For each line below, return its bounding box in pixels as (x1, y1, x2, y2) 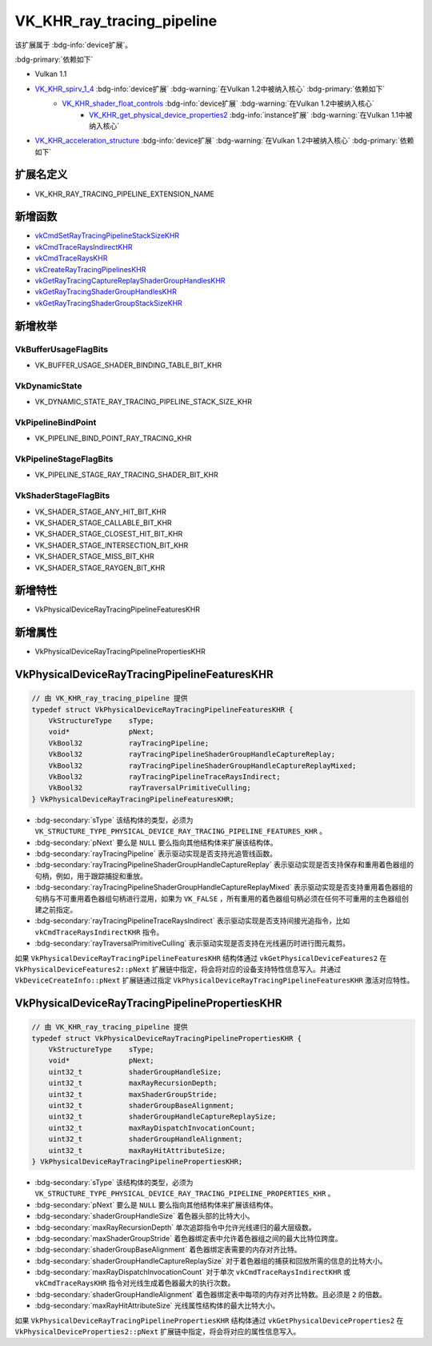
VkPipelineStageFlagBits (14, 453, 114, 464)
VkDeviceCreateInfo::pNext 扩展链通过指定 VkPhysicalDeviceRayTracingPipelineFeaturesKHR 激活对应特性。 (14, 975, 414, 985)
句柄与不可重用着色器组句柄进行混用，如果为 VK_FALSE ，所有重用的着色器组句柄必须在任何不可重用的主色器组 (34, 894, 402, 903)
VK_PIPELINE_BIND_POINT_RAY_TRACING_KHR (34, 433, 192, 444)
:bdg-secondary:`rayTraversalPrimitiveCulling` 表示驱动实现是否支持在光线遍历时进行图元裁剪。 (34, 938, 350, 948)
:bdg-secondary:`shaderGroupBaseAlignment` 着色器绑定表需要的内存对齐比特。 (34, 1245, 302, 1255)
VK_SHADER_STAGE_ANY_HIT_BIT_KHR (34, 507, 167, 516)
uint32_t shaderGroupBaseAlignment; (48, 1101, 235, 1111)
